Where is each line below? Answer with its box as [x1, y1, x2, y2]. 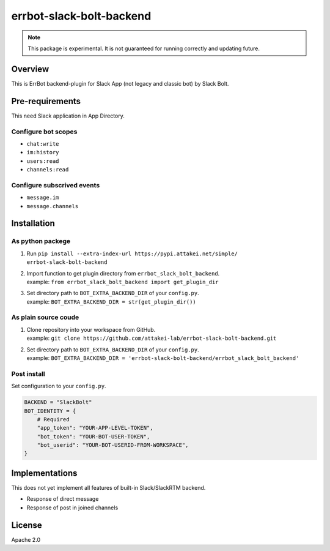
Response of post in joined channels [26, 504, 119, 511]
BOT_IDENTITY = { [24, 407, 76, 414]
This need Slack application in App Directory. [11, 112, 125, 119]
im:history [26, 149, 59, 156]
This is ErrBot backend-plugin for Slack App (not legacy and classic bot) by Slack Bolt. [11, 80, 229, 87]
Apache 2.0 [11, 536, 41, 543]
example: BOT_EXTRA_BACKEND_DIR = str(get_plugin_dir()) [26, 298, 197, 305]
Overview [11, 64, 50, 74]
